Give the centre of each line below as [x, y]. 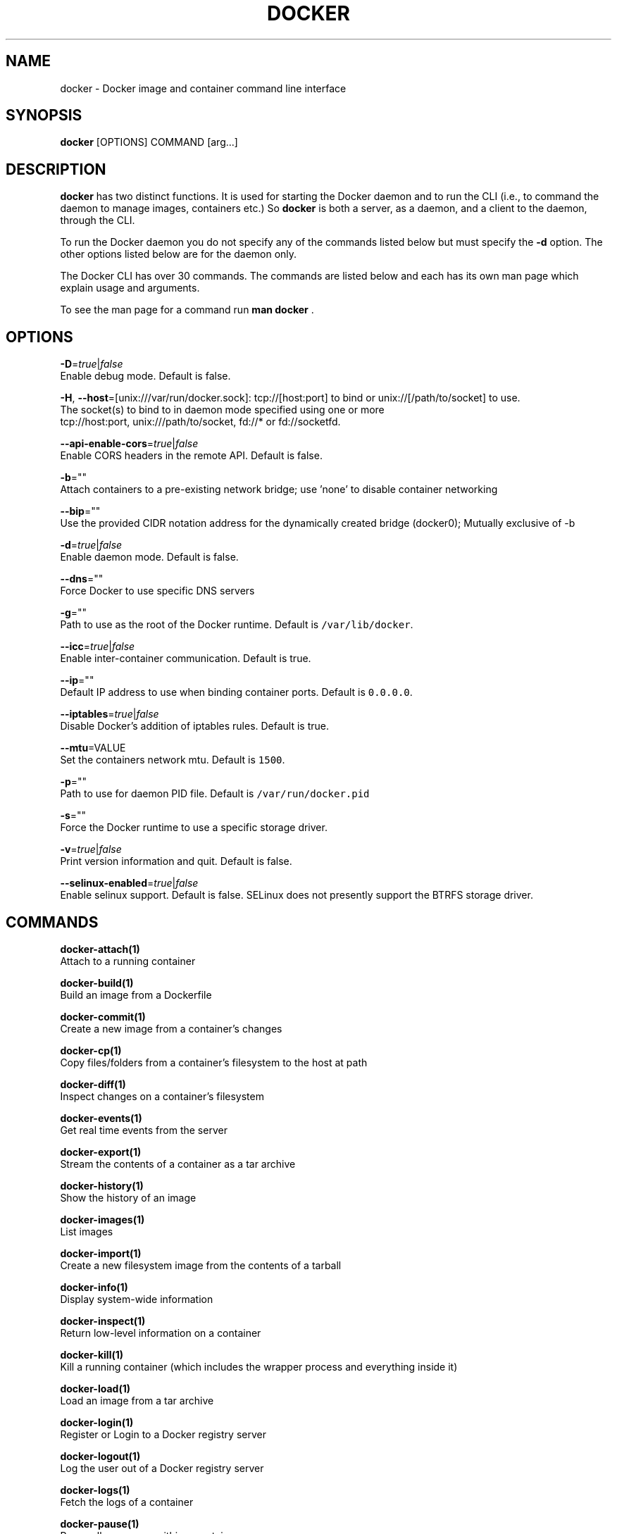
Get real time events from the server [144, 1130]
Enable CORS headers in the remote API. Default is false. [191, 456]
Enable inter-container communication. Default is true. [186, 659]
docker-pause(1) [100, 1523]
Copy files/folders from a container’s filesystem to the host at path [214, 1062]
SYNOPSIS [44, 116]
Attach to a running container [128, 961]
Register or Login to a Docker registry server [163, 1434]
